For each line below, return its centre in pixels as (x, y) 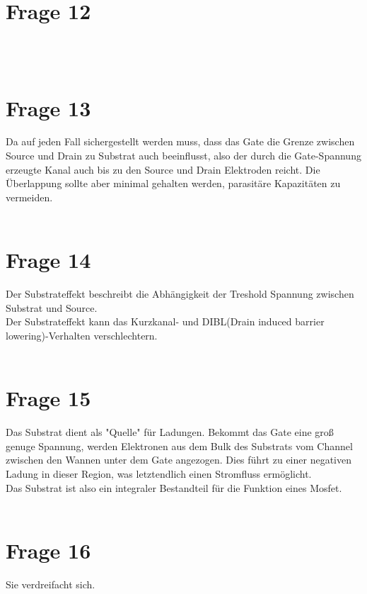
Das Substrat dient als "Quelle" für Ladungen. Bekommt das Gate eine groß (170, 432)
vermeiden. (29, 197)
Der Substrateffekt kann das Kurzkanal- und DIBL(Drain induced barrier (165, 321)
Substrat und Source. (52, 307)
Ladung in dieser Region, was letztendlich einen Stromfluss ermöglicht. (159, 473)
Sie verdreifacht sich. (51, 584)
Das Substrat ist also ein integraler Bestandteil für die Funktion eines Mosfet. (174, 487)
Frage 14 (48, 260)
